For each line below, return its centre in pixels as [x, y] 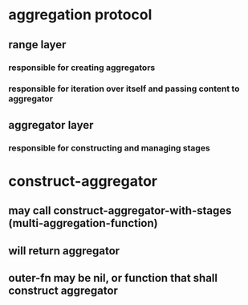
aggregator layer [51, 125]
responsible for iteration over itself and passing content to [124, 89]
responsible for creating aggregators [82, 68]
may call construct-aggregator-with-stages [120, 211]
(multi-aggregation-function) [83, 223]
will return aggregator [64, 251]
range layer [37, 45]
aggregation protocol [80, 15]
